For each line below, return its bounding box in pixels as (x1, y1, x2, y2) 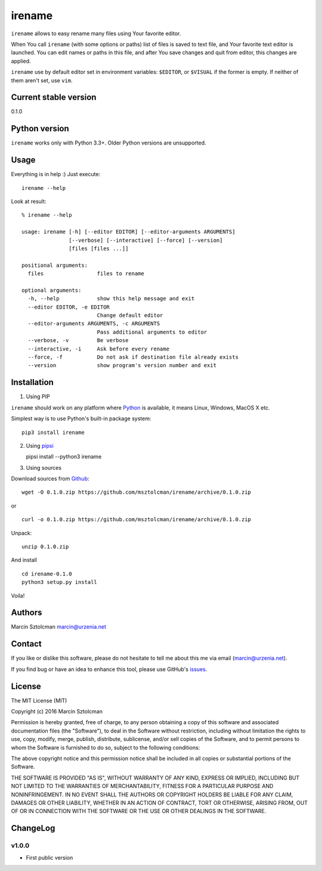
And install (11, 556, 37, 564)
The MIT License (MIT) (11, 697, 67, 704)
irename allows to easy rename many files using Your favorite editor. (11, 30, 181, 37)
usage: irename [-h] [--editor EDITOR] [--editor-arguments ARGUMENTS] (21, 229, 236, 235)
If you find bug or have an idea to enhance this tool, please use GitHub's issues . (11, 666, 208, 673)
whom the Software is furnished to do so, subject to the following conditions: (11, 744, 200, 751)
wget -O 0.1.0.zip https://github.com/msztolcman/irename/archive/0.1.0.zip (21, 489, 252, 495)
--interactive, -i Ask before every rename (27, 345, 170, 352)
